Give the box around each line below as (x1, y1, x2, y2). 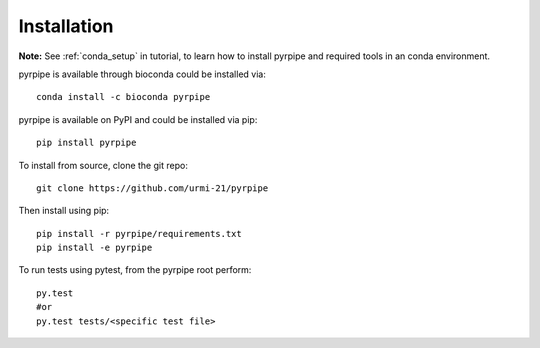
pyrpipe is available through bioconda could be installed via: (18, 68, 267, 80)
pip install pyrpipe (36, 137, 137, 149)
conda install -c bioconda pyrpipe (36, 91, 211, 103)
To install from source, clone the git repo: (18, 159, 189, 171)
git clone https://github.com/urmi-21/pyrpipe (36, 182, 269, 194)
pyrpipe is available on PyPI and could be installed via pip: (18, 113, 258, 125)
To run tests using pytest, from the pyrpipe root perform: (18, 264, 252, 276)
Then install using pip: (18, 205, 110, 217)
